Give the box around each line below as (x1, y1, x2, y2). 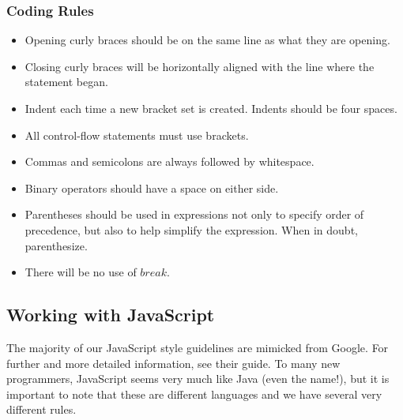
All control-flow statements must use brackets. (24, 126, 249, 143)
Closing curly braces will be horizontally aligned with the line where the (24, 58, 375, 74)
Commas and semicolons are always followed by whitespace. (24, 153, 314, 170)
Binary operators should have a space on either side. (24, 179, 279, 196)
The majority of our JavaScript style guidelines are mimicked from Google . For (6, 339, 389, 355)
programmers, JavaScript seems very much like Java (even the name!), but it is (6, 370, 390, 387)
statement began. (24, 73, 108, 90)
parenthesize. (24, 237, 88, 253)
